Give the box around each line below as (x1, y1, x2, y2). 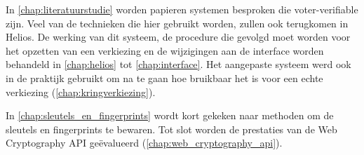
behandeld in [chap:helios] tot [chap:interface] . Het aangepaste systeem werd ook (6, 57, 351, 72)
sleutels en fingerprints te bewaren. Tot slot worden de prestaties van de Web (6, 121, 337, 136)
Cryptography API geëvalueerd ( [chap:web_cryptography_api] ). (6, 135, 283, 150)
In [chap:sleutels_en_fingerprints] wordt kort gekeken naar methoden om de (6, 108, 334, 123)
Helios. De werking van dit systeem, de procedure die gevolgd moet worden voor (6, 29, 351, 44)
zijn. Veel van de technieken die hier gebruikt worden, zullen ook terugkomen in (6, 15, 349, 30)
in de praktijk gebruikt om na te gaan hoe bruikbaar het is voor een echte (6, 70, 323, 85)
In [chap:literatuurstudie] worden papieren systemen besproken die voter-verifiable (6, 2, 358, 16)
